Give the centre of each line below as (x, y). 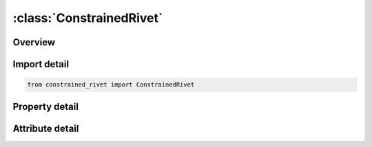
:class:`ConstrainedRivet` (88, 18)
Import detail (41, 64)
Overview (34, 42)
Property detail (46, 106)
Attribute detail (46, 128)
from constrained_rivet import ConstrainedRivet (111, 85)
